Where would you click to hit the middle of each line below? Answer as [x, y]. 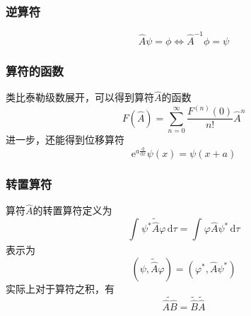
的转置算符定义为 [72, 210]
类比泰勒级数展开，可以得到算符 [80, 97]
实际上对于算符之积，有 [60, 288]
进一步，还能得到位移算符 [65, 140]
